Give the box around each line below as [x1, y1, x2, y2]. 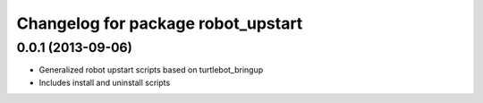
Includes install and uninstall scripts [38, 77, 171, 88]
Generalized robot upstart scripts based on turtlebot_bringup [38, 64, 264, 75]
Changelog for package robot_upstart [16, 13, 303, 33]
